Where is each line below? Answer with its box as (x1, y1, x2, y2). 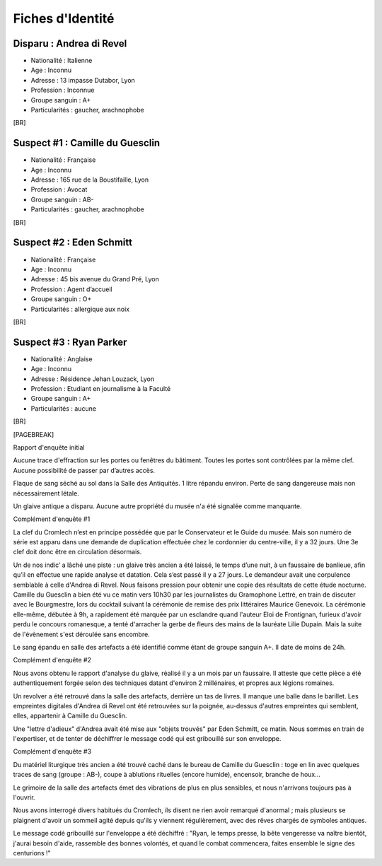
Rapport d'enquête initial (13, 443, 85, 452)
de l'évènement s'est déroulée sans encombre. (13, 630, 150, 638)
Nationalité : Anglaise (30, 354, 93, 363)
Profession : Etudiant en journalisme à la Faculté (30, 384, 171, 392)
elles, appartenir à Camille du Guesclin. (13, 711, 127, 720)
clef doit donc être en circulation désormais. (13, 548, 142, 556)
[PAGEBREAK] (13, 430, 54, 438)
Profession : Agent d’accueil (30, 285, 112, 293)
